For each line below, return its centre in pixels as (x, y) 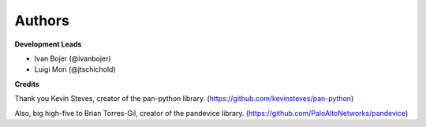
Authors (42, 21)
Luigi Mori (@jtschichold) (75, 69)
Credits (27, 84)
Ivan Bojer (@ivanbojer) (73, 58)
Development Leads (48, 44)
